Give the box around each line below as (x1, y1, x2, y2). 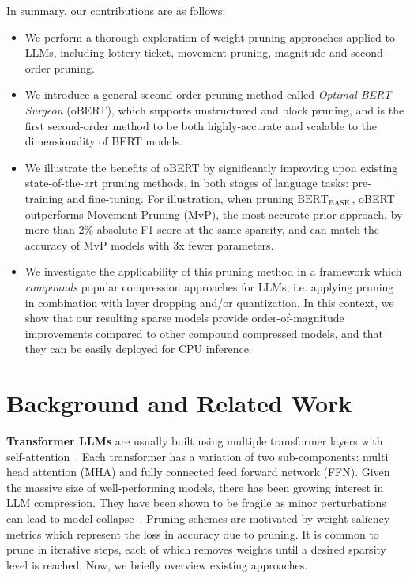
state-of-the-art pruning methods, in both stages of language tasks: (24, 175, 349, 191)
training (24, 190, 64, 206)
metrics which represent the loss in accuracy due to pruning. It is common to (6, 525, 379, 542)
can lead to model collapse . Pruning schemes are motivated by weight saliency (6, 509, 390, 526)
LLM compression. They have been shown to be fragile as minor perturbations (6, 494, 386, 511)
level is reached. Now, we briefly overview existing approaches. (6, 556, 308, 572)
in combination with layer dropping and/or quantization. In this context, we (24, 294, 394, 310)
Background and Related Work (6, 387, 352, 419)
